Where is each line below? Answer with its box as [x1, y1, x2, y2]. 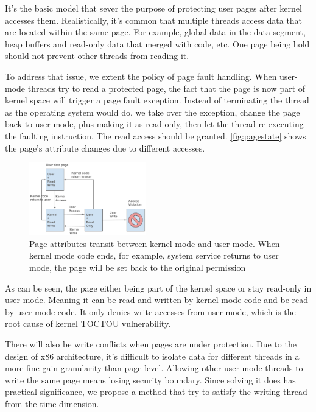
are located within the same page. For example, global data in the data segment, [5, 26, 306, 38]
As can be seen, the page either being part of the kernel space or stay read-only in [5, 281, 312, 294]
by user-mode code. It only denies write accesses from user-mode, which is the [5, 305, 296, 318]
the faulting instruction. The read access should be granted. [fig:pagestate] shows [5, 129, 306, 142]
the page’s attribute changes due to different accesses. [5, 141, 205, 154]
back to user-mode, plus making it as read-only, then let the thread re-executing [5, 117, 304, 130]
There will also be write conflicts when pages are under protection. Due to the [5, 337, 297, 350]
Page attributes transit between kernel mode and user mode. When [29, 237, 280, 250]
